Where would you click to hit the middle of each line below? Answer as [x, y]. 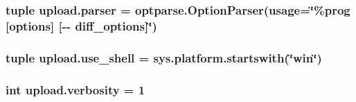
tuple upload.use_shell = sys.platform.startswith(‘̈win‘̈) [164, 57]
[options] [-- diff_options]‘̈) [81, 25]
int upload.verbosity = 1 [75, 89]
